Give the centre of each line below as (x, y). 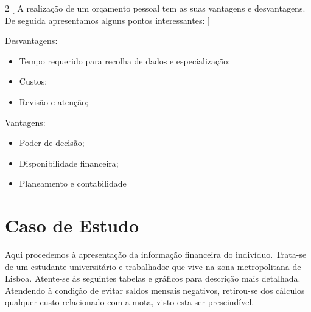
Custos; (33, 81)
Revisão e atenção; (54, 101)
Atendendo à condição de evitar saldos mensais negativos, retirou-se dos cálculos (155, 290)
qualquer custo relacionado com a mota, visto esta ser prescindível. (130, 302)
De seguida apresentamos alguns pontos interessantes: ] (107, 20)
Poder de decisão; (52, 143)
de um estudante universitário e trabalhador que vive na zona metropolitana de (153, 266)
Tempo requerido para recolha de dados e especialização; (125, 61)
